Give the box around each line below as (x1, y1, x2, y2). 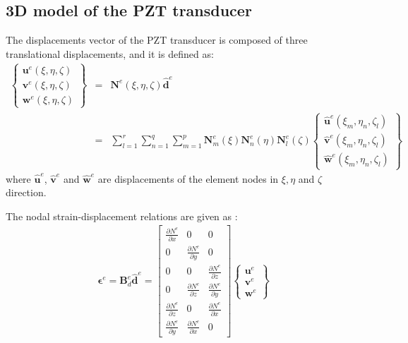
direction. (6, 185, 47, 200)
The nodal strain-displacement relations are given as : (6, 208, 238, 223)
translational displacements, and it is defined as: (6, 46, 214, 61)
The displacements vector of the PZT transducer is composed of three (6, 32, 308, 47)
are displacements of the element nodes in (97, 171, 279, 186)
